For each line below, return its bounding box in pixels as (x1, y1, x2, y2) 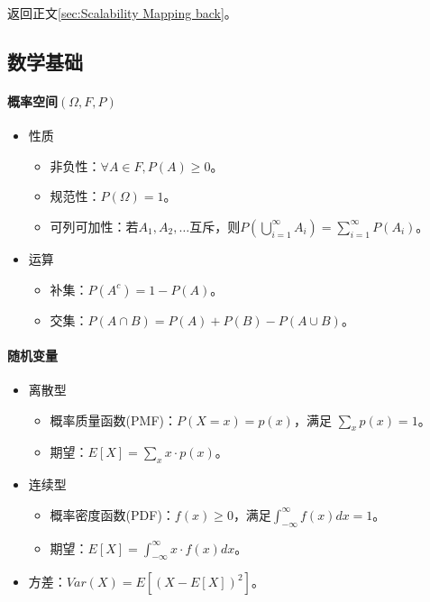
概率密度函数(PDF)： (50, 505, 175, 524)
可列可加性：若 (50, 216, 139, 235)
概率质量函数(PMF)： (50, 410, 177, 429)
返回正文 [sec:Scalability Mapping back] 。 (7, 4, 237, 22)
